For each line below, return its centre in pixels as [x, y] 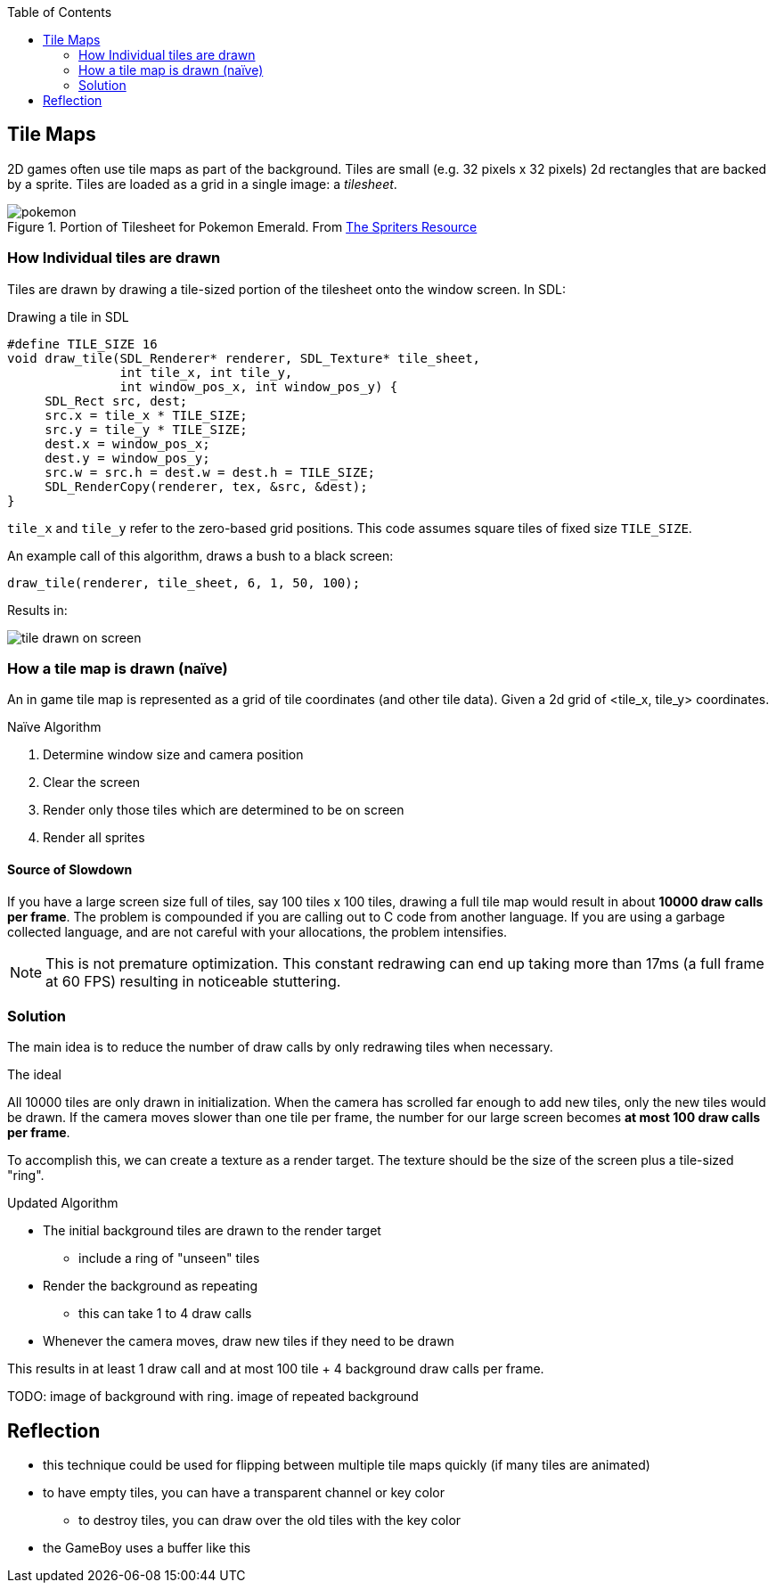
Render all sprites [94, 838]
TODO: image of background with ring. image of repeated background [213, 1397]
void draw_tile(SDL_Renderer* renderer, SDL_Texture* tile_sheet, [244, 358]
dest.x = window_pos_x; [127, 443]
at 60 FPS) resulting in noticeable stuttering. [193, 981]
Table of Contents [60, 12]
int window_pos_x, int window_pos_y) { [259, 386]
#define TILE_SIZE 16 [82, 344]
